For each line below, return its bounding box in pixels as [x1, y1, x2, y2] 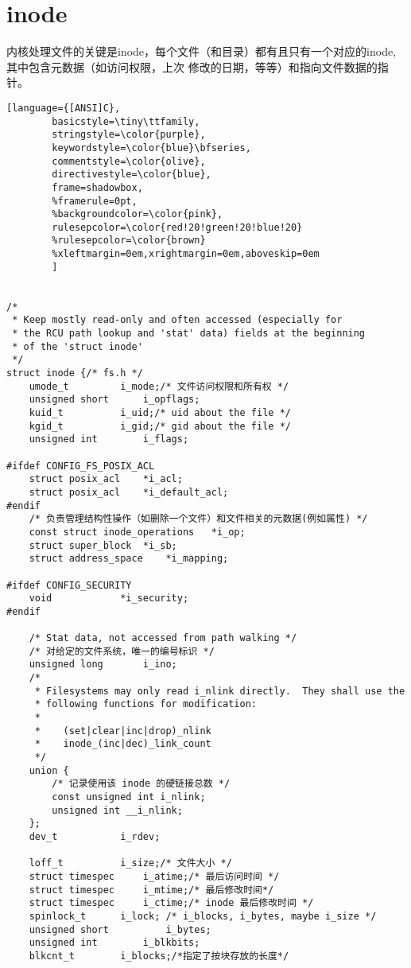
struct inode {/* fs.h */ [6, 367, 143, 379]
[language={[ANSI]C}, [6, 102, 121, 114]
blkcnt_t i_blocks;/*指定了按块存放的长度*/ [29, 950, 289, 962]
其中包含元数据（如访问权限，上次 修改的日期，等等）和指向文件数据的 [6, 58, 378, 75]
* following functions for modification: [34, 698, 257, 710]
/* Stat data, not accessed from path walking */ [29, 632, 297, 644]
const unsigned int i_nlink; [52, 791, 206, 803]
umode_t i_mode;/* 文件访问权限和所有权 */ [29, 380, 289, 392]
